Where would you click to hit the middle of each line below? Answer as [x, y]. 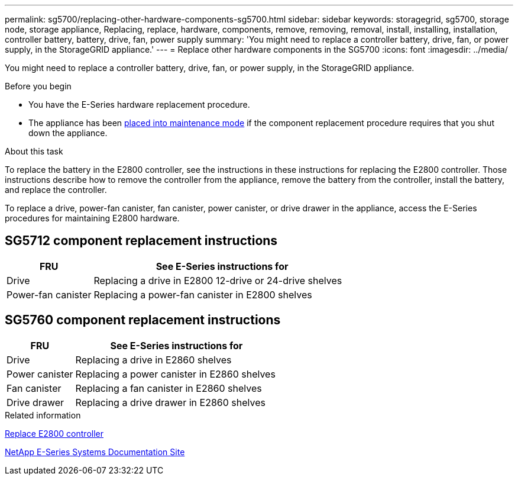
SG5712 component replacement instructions [141, 241]
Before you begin [38, 86]
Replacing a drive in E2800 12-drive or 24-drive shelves [218, 280]
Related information [43, 415]
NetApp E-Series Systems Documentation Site [95, 452]
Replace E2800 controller [54, 433]
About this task [34, 151]
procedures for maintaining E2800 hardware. [92, 218]
